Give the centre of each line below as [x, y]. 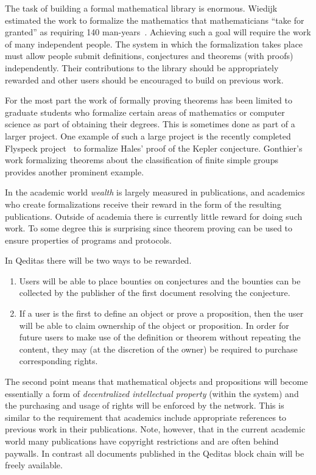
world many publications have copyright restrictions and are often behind [142, 441]
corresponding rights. [58, 361]
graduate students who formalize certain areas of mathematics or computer [145, 112]
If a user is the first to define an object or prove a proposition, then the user [161, 313]
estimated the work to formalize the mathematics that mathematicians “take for [155, 20]
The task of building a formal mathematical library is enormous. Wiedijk [141, 8]
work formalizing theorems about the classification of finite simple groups [142, 160]
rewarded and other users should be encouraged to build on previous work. [144, 79]
